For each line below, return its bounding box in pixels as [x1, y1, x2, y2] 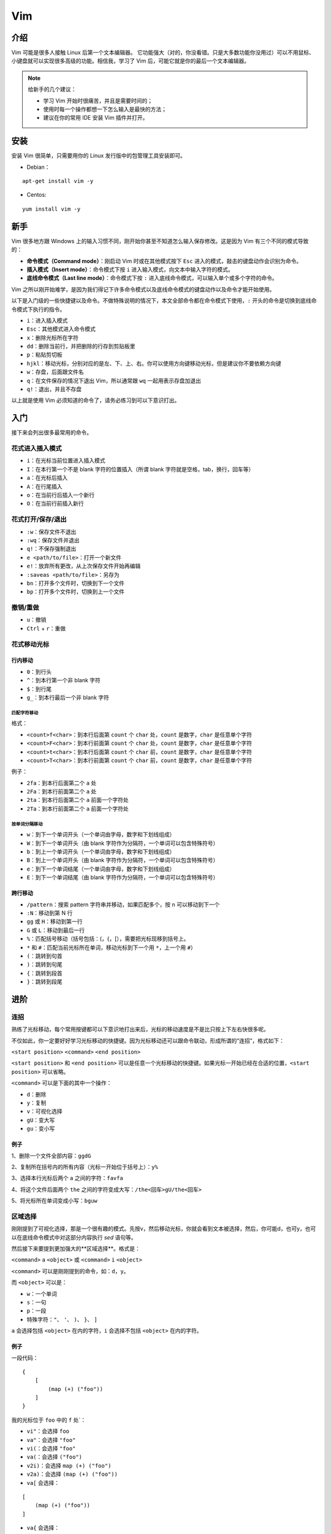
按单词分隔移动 [11, 821, 43, 827]
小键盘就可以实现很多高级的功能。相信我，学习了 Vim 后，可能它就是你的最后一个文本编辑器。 [11, 57, 250, 64]
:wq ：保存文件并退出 [26, 536, 80, 544]
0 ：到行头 [26, 668, 52, 675]
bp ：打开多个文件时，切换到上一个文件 [26, 588, 125, 595]
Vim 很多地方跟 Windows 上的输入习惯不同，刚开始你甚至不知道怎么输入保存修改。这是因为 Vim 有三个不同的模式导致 [11, 237, 309, 245]
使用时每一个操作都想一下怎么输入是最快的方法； [43, 106, 167, 113]
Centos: [26, 191, 47, 199]
